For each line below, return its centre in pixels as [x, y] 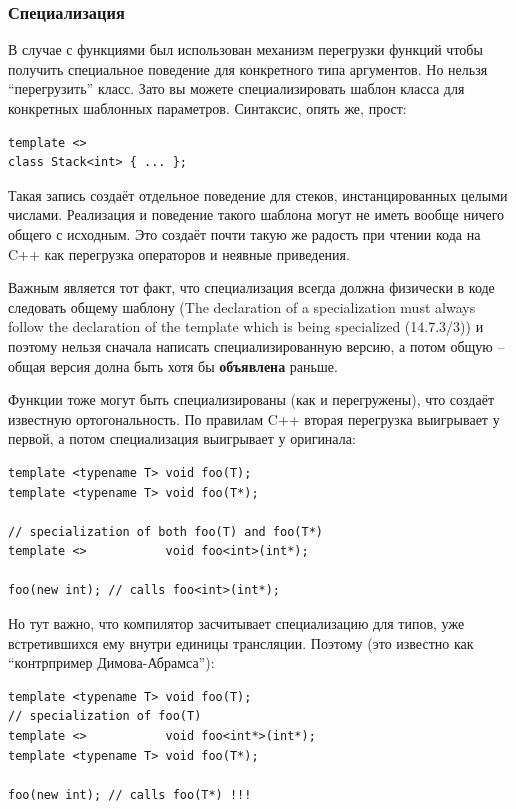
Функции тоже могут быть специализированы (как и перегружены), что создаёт [251, 399]
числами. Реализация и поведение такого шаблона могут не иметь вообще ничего [256, 214]
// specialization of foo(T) [105, 716]
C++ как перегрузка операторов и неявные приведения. [179, 253]
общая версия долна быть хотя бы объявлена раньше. [173, 365]
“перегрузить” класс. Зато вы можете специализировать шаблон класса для [236, 88]
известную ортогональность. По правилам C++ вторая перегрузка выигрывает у [254, 418]
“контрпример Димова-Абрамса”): [111, 662]
